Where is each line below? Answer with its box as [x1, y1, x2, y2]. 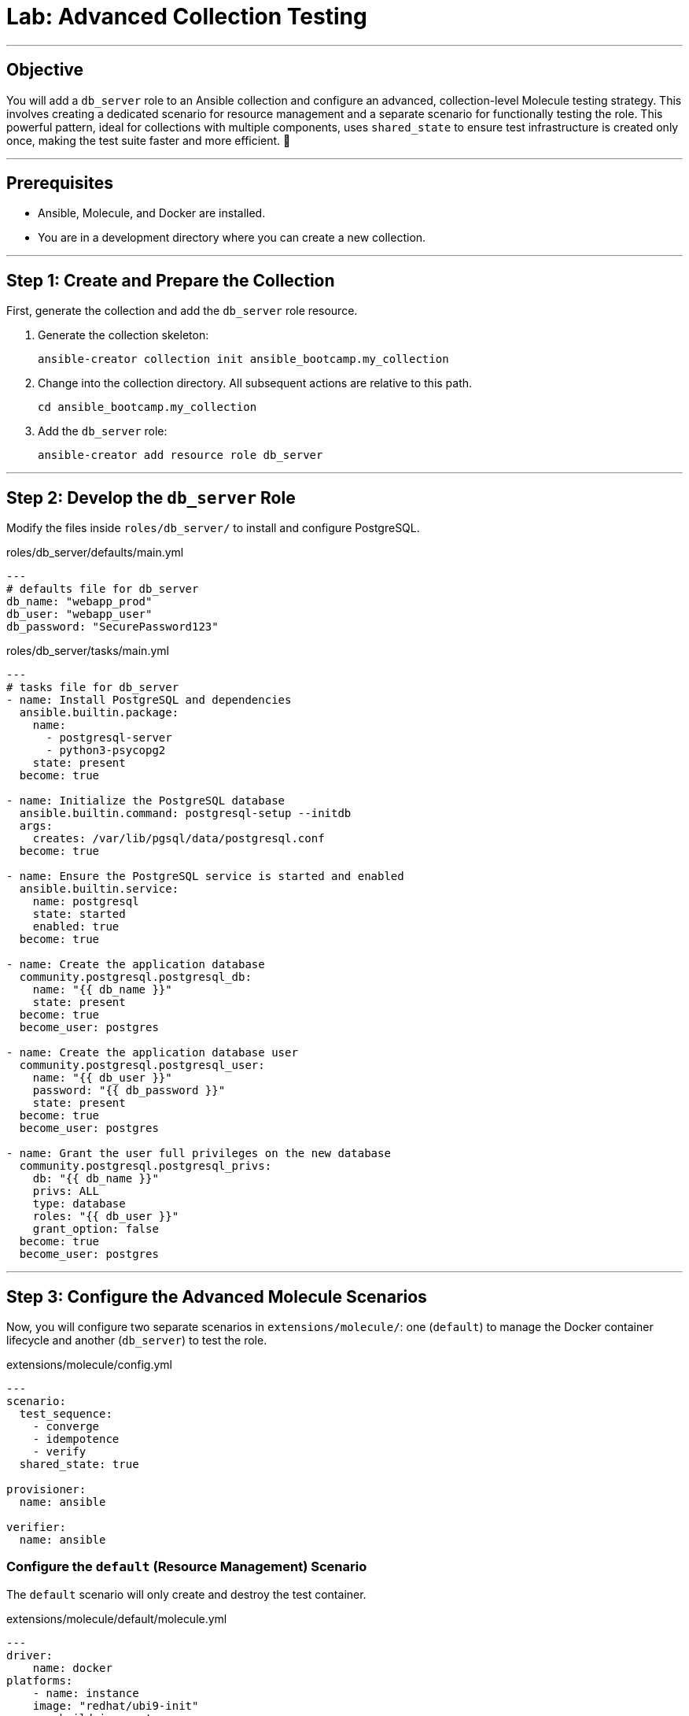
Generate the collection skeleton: [38, 328, 209, 342]
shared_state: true [19, 1457, 139, 1470]
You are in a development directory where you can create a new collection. [38, 231, 426, 245]
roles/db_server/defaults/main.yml [6, 545, 184, 560]
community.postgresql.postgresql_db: [19, 971, 252, 984]
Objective [6, 60, 84, 80]
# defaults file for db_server [6, 582, 199, 596]
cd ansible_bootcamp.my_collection [38, 401, 257, 414]
